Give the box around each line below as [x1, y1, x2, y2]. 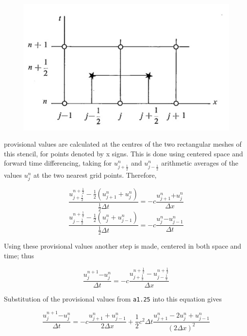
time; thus [4, 251, 34, 261]
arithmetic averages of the [161, 158, 239, 168]
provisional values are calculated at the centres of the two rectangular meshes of [4, 139, 242, 149]
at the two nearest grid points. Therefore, [33, 169, 157, 180]
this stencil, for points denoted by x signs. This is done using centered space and [4, 148, 243, 158]
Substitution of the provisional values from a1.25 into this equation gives [4, 294, 222, 304]
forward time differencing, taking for [4, 158, 112, 168]
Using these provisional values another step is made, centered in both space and [4, 241, 242, 251]
